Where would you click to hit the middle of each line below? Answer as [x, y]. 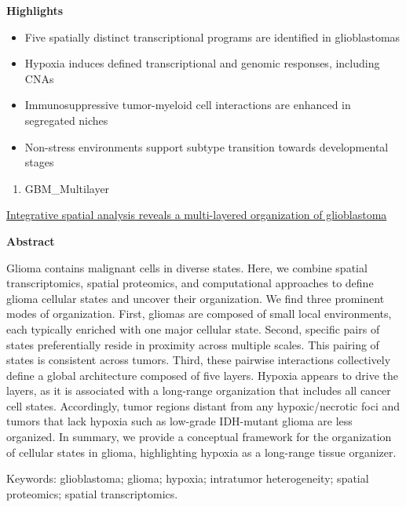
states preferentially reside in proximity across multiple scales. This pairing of [193, 344]
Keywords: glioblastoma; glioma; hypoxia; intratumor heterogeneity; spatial [188, 478]
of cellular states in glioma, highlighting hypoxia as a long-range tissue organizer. [201, 452]
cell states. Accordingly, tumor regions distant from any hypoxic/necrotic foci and [203, 405]
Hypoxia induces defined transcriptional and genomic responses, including [202, 63]
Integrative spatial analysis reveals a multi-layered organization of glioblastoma [197, 215]
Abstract [31, 241]
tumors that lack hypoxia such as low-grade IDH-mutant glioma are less [179, 421]
